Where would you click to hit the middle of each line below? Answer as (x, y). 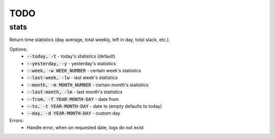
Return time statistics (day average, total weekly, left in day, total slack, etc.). (90, 40)
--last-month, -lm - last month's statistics (75, 92)
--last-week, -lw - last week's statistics (72, 78)
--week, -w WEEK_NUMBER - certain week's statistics (84, 70)
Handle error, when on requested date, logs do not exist (85, 128)
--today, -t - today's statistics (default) (71, 57)
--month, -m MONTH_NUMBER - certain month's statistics (88, 85)
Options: (18, 49)
